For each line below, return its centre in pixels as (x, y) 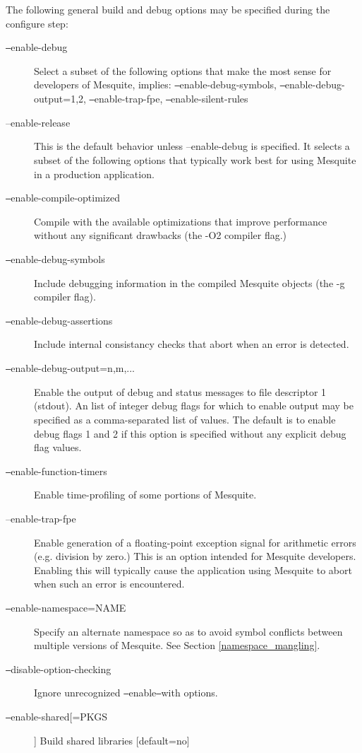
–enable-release (38, 122)
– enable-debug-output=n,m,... (70, 368)
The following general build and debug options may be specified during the (168, 9)
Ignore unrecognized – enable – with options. (126, 693)
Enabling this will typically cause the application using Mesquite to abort (193, 570)
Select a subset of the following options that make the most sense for (183, 70)
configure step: (37, 23)
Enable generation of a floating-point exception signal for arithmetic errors (195, 542)
